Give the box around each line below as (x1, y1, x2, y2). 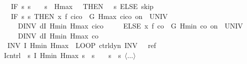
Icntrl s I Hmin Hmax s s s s (3, 49, 121, 60)
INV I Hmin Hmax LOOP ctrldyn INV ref (7, 40, 156, 50)
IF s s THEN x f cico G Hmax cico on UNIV (10, 10, 168, 21)
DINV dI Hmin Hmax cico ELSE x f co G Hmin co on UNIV (17, 20, 243, 31)
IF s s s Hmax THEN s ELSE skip (10, 1, 154, 11)
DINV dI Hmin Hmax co (17, 30, 99, 40)
